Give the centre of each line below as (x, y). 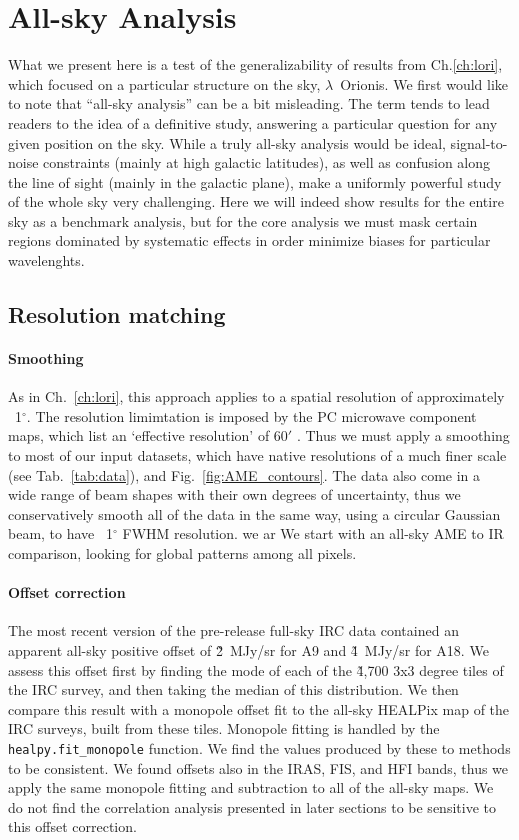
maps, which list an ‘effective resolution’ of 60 (148, 435)
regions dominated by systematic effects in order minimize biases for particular (249, 240)
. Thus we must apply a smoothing (403, 435)
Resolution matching (117, 314)
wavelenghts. (46, 260)
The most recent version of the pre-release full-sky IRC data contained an (233, 630)
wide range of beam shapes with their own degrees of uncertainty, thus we (234, 494)
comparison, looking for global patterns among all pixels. (182, 552)
